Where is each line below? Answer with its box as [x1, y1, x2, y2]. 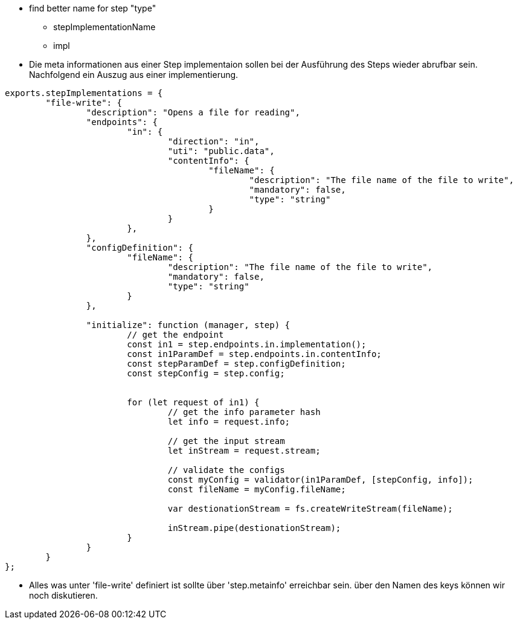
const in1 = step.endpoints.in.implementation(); [127, 339, 367, 349]
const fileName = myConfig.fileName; [167, 484, 346, 494]
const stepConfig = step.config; [127, 368, 285, 378]
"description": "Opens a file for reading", [86, 108, 300, 117]
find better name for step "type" [29, 3, 156, 13]
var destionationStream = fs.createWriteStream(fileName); [167, 504, 453, 513]
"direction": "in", [167, 137, 260, 146]
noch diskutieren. [29, 590, 98, 600]
